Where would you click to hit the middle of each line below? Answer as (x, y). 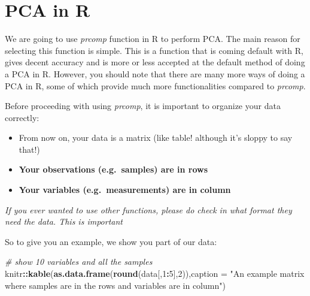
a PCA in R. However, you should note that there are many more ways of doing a (155, 73)
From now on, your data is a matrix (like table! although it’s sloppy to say (156, 138)
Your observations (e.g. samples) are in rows (113, 169)
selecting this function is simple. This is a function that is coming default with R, (154, 50)
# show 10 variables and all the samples (79, 262)
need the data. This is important (64, 221)
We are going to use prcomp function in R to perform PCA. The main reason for (153, 39)
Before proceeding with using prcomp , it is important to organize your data (143, 106)
